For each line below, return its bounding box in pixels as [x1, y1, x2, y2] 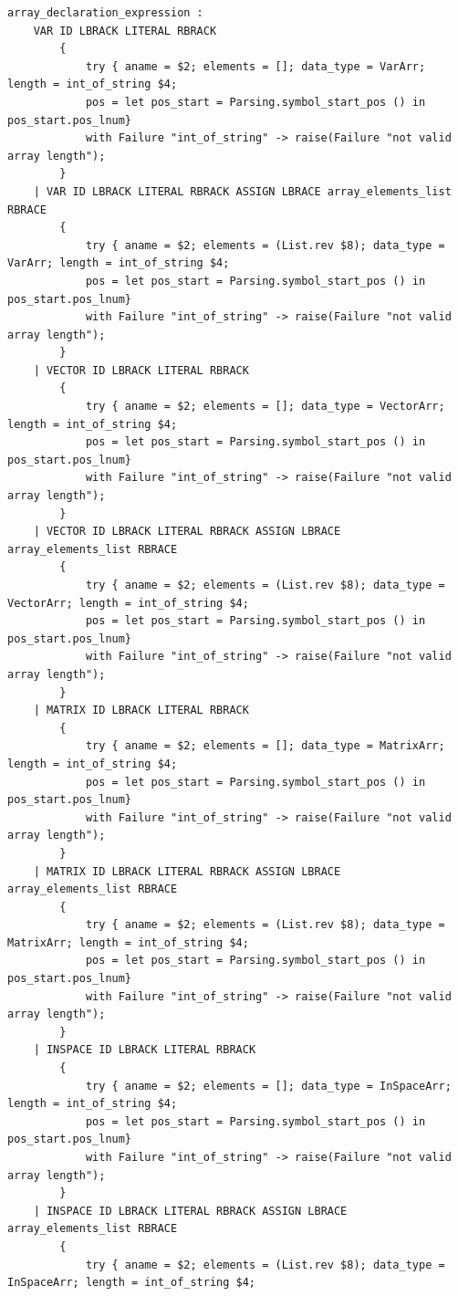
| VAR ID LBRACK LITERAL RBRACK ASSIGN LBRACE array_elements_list [33, 184, 452, 198]
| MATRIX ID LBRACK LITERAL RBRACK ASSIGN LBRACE [33, 864, 341, 878]
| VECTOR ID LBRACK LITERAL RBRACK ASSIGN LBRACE [33, 525, 341, 538]
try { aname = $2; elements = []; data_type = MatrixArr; [85, 739, 445, 753]
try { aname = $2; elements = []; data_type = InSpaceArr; [85, 1079, 452, 1092]
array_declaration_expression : [7, 6, 203, 19]
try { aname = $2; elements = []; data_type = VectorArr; [85, 400, 445, 413]
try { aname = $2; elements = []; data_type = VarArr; [85, 59, 426, 73]
